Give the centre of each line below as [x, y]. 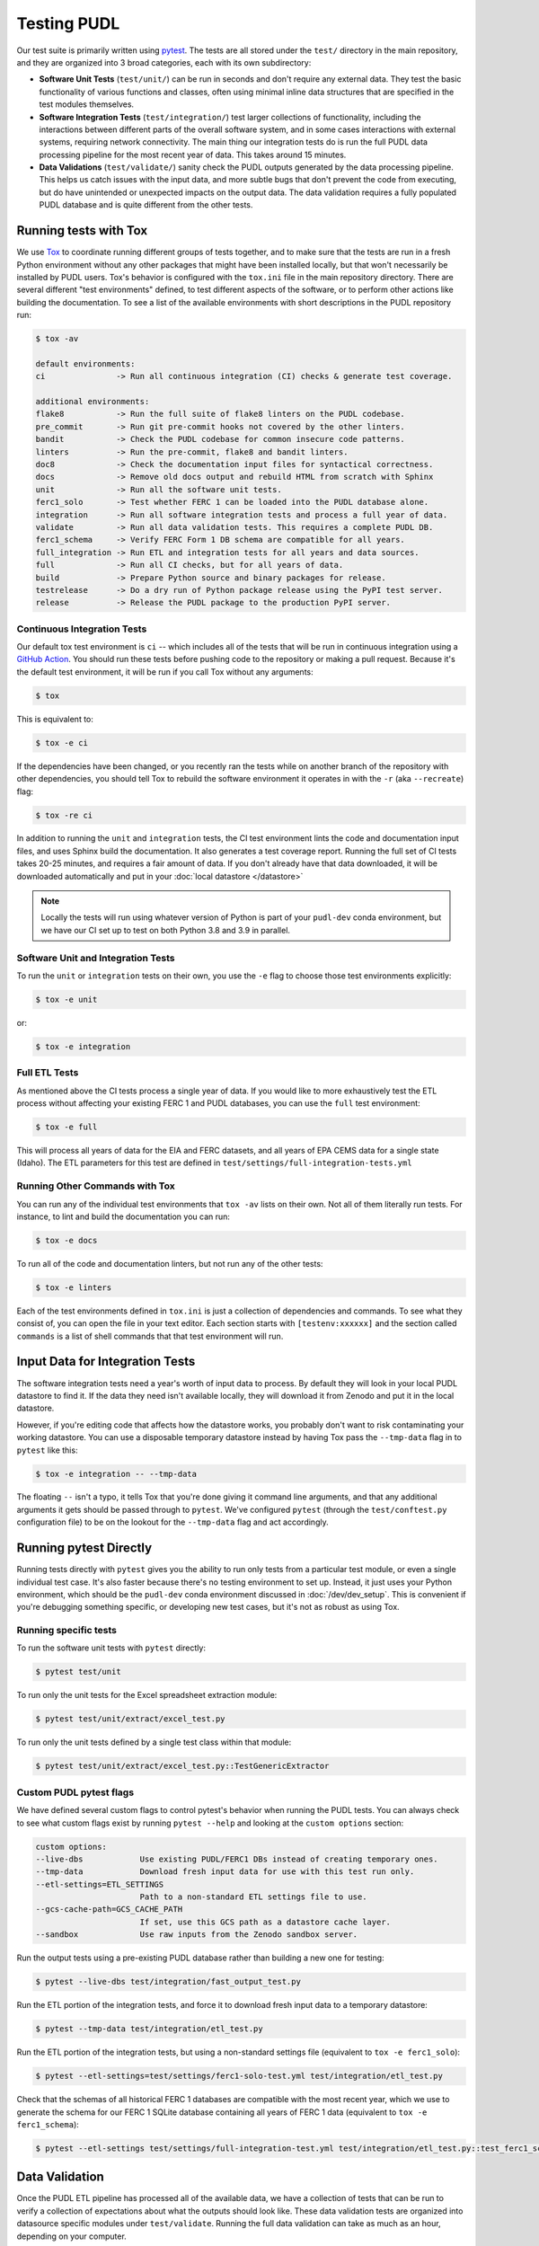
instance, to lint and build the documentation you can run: [124, 1216]
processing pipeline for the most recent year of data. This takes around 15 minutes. [193, 155]
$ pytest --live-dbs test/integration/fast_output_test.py [168, 1982]
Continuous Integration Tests [82, 629]
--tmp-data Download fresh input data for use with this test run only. [225, 1872]
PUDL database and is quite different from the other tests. [146, 205]
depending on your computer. [72, 2236]
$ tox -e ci [62, 743]
